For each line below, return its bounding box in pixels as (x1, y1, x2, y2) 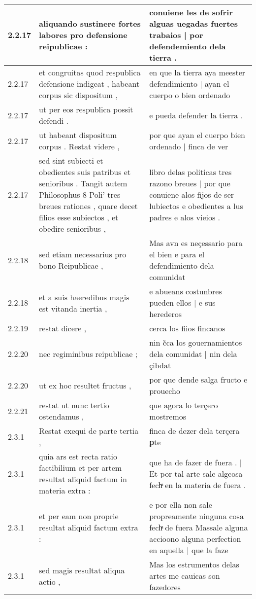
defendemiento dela (149, 40, 226, 52)
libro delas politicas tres (149, 166, 232, 177)
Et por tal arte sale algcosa (149, 467, 243, 479)
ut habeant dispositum (39, 129, 117, 141)
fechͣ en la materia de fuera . (149, 479, 246, 491)
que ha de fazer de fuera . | (149, 456, 242, 468)
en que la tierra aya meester (149, 67, 246, 78)
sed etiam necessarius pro (39, 248, 127, 260)
